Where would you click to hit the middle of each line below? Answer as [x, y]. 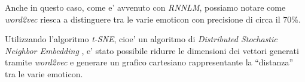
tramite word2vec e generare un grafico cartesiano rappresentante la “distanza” [149, 62]
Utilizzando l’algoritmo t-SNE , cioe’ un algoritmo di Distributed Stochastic [141, 39]
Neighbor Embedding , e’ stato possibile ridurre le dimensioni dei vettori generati [152, 50]
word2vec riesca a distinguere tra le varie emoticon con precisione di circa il [143, 19]
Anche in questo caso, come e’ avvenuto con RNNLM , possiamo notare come [145, 7]
